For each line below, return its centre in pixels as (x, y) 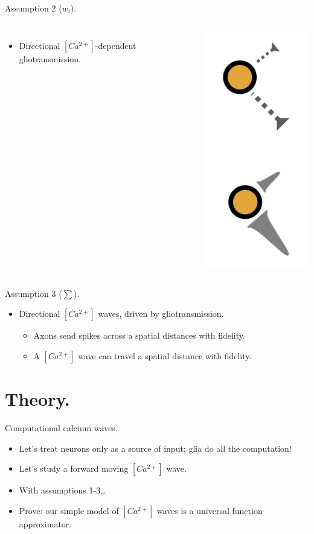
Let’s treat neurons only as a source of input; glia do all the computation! (155, 448)
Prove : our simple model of (69, 510)
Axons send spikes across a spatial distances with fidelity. (139, 335)
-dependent (116, 45)
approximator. (45, 523)
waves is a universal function (210, 510)
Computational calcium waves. (61, 428)
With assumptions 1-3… (62, 490)
